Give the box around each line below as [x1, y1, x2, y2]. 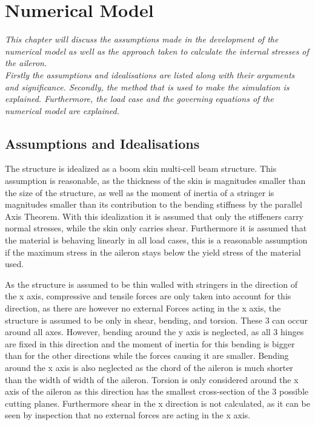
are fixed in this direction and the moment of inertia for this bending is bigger [5, 337, 295, 350]
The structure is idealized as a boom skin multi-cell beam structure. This [5, 162, 277, 175]
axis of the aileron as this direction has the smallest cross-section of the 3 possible [5, 385, 309, 398]
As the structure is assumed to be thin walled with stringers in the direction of [5, 277, 297, 290]
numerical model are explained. [5, 104, 120, 117]
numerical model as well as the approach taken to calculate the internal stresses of [5, 44, 309, 57]
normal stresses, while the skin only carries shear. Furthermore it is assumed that [5, 222, 307, 234]
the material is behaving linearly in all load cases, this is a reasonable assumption [5, 234, 308, 246]
